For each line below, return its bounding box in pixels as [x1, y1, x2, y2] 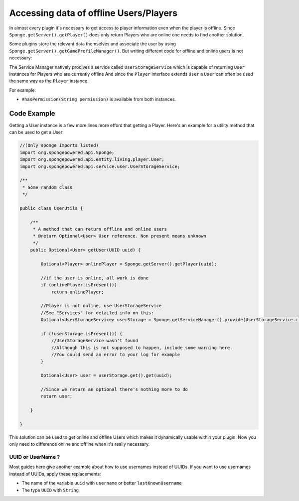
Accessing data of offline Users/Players [9, 7, 178, 18]
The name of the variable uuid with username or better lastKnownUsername [21, 480, 182, 486]
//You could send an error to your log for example [51, 352, 180, 358]
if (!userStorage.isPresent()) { [40, 331, 123, 336]
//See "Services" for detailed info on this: [40, 310, 154, 316]
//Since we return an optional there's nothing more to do [40, 386, 188, 392]
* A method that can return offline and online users [32, 227, 167, 232]
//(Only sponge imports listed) [19, 142, 99, 148]
